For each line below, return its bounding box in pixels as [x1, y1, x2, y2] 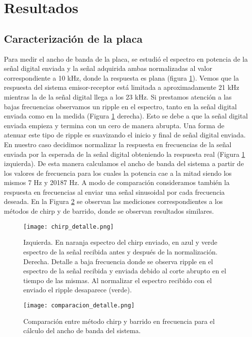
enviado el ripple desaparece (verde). [23, 285, 132, 295]
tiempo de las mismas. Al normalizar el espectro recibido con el [23, 275, 212, 285]
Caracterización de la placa [4, 31, 143, 46]
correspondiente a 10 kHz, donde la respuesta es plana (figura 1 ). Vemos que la [4, 72, 239, 83]
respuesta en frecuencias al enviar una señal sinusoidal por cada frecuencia [4, 186, 225, 197]
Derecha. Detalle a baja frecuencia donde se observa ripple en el [23, 256, 213, 266]
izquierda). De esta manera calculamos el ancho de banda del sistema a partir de [4, 158, 244, 168]
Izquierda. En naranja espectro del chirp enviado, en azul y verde [23, 237, 218, 247]
